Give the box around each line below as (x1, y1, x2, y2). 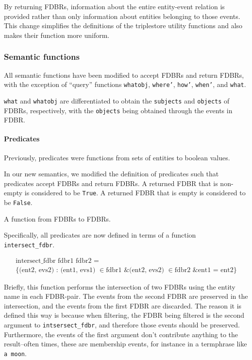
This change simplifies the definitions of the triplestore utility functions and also (4, 20, 243, 31)
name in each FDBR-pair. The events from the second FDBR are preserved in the (4, 291, 248, 301)
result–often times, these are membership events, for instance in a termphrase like (4, 339, 247, 349)
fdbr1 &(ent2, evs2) (106, 266, 165, 274)
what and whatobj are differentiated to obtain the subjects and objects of (4, 95, 230, 105)
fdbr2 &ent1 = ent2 (174, 266, 234, 274)
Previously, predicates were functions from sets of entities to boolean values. (4, 152, 230, 162)
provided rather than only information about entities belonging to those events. (4, 11, 240, 21)
